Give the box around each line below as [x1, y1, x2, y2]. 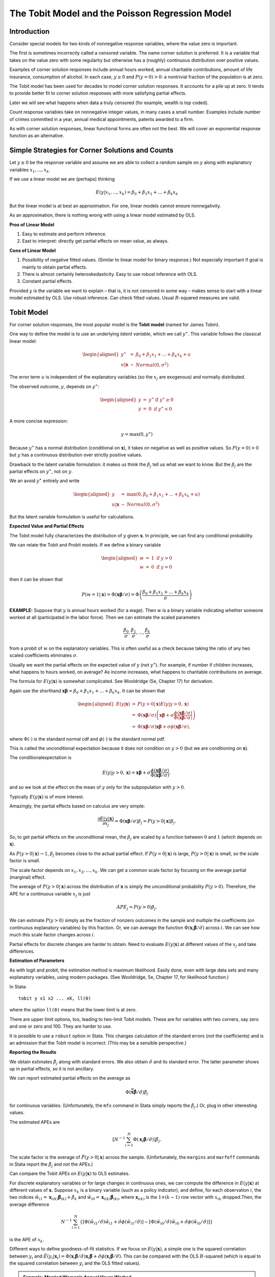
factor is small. [9, 858, 40, 864]
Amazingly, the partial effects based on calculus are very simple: [9, 803, 145, 809]
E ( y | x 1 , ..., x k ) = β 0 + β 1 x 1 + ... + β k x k [95, 190, 178, 197]
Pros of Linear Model [9, 221, 54, 227]
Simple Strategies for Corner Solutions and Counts [9, 146, 174, 155]
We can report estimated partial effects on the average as [9, 1075, 131, 1081]
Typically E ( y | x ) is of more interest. [9, 793, 84, 799]
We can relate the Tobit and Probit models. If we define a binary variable [9, 541, 161, 548]
